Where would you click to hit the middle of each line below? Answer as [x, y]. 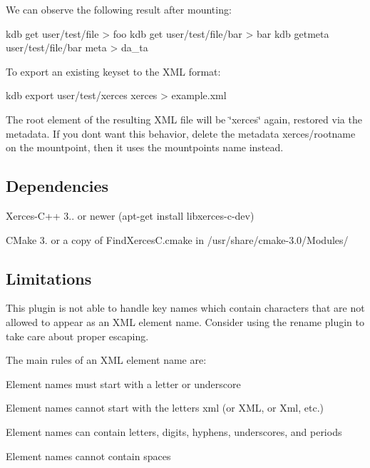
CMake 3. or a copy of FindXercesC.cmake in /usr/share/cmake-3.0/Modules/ [177, 239]
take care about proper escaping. [77, 336]
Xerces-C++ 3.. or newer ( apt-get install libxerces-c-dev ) [130, 215]
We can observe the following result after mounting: [119, 9]
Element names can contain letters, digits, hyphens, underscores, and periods [174, 431]
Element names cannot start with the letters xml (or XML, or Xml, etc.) [165, 408]
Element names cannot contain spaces [88, 456]
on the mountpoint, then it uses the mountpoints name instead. [145, 147]
